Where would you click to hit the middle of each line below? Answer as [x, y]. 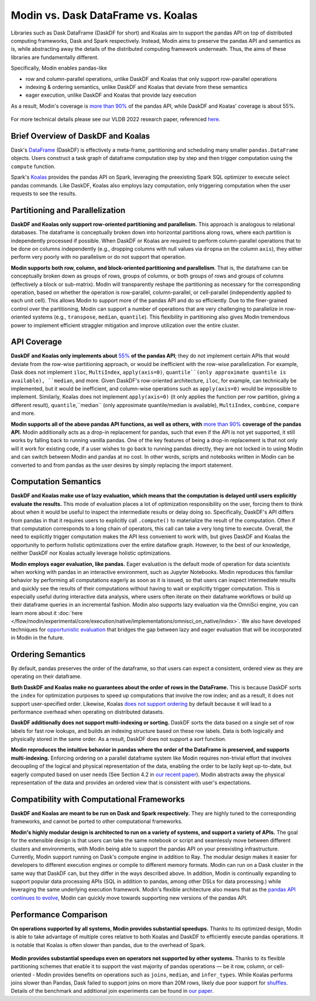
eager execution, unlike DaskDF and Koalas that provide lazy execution [111, 95]
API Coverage [37, 342]
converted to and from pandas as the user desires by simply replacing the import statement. [122, 465]
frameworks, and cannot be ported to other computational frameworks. [97, 821]
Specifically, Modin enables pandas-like [59, 68]
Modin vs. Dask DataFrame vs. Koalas [104, 15]
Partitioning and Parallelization [68, 210]
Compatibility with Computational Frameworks [98, 799]
